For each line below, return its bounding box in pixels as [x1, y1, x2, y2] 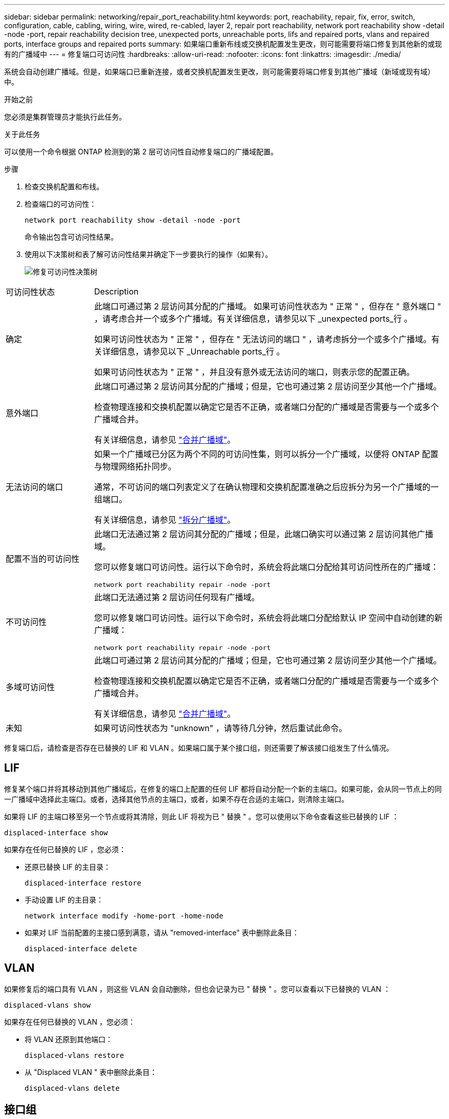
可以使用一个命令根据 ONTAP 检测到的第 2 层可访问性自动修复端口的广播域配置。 [4, 147, 278, 156]
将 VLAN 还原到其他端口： [25, 1034, 113, 1044]
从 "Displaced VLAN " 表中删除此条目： [25, 1067, 157, 1076]
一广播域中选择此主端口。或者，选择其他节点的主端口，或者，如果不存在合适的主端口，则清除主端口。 [4, 794, 349, 803]
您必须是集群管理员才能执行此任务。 [4, 112, 126, 121]
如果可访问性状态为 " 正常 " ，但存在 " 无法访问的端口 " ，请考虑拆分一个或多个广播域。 [94, 334, 432, 344]
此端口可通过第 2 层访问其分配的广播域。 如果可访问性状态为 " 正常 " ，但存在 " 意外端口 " [94, 301, 441, 311]
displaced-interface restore [25, 878, 141, 887]
